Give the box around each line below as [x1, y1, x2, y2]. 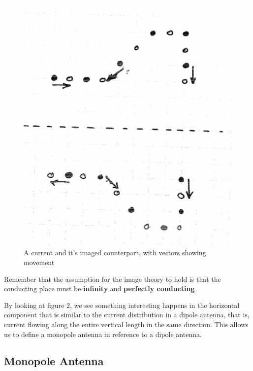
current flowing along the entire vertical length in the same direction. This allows [4, 319, 249, 329]
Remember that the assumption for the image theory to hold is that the [4, 273, 221, 284]
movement [24, 257, 55, 268]
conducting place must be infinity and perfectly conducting [4, 283, 195, 294]
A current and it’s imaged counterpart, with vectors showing [24, 247, 206, 258]
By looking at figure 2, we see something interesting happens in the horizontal [4, 300, 240, 310]
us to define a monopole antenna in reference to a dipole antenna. [4, 329, 202, 339]
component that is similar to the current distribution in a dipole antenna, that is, [4, 309, 250, 320]
